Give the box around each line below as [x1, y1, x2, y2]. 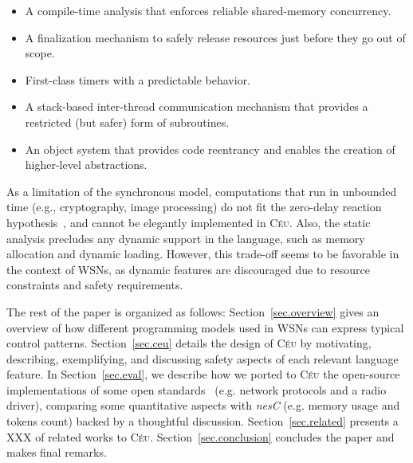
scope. [25, 45, 55, 61]
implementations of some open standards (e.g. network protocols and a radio [6, 381, 387, 398]
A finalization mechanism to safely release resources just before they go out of [25, 29, 406, 45]
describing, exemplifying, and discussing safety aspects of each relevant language [6, 350, 399, 367]
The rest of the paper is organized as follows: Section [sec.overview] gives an [6, 303, 380, 320]
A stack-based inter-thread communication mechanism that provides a [25, 98, 368, 115]
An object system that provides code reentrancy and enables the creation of [25, 140, 395, 157]
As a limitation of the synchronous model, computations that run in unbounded [6, 182, 397, 199]
